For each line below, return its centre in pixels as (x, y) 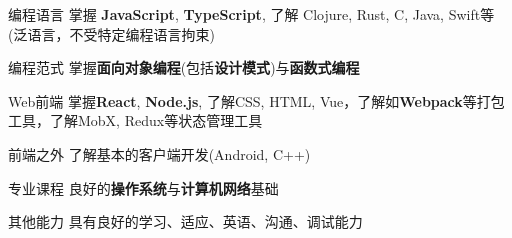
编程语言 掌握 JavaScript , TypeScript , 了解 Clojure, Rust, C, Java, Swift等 (251, 14)
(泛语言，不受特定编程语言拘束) (111, 33)
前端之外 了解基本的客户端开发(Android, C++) (159, 153)
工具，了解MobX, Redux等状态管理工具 (135, 120)
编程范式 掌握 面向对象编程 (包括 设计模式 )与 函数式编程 (184, 67)
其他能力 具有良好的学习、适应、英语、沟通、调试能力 (185, 221)
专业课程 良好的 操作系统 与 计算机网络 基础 (143, 187)
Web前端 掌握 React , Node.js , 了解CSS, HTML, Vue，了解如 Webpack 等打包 (256, 100)
